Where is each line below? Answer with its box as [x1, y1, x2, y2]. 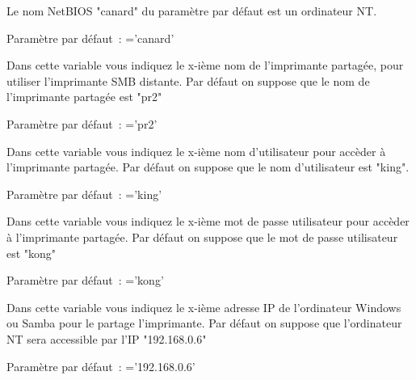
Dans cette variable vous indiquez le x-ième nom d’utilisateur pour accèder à [6, 142, 386, 159]
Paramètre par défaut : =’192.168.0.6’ [6, 357, 195, 374]
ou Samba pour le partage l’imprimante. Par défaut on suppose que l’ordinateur [6, 315, 402, 331]
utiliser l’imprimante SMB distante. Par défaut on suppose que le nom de [6, 72, 370, 89]
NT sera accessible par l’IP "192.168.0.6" [6, 330, 207, 347]
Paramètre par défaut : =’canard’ [6, 29, 174, 46]
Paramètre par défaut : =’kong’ [6, 272, 164, 289]
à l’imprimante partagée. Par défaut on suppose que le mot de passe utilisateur [6, 228, 398, 245]
